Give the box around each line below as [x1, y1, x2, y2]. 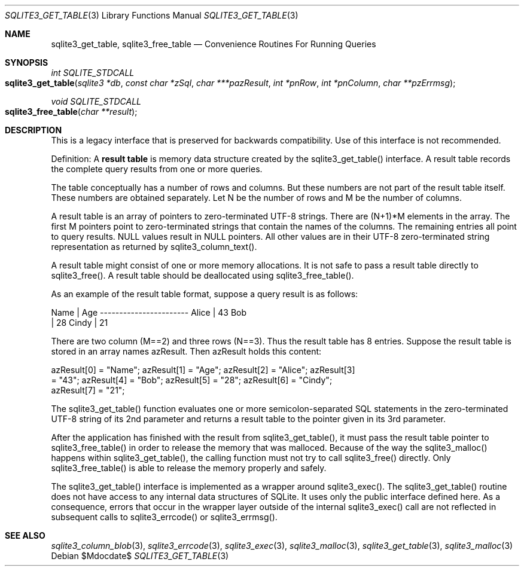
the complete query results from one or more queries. [51, 164, 263, 174]
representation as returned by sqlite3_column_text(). [51, 242, 257, 252]
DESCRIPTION [5, 125, 62, 135]
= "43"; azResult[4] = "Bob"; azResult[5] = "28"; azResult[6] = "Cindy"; [51, 375, 333, 385]
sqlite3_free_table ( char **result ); [5, 106, 138, 117]
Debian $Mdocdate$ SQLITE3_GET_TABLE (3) [51, 551, 229, 561]
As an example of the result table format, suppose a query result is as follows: [51, 289, 358, 299]
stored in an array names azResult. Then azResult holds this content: [51, 346, 322, 356]
